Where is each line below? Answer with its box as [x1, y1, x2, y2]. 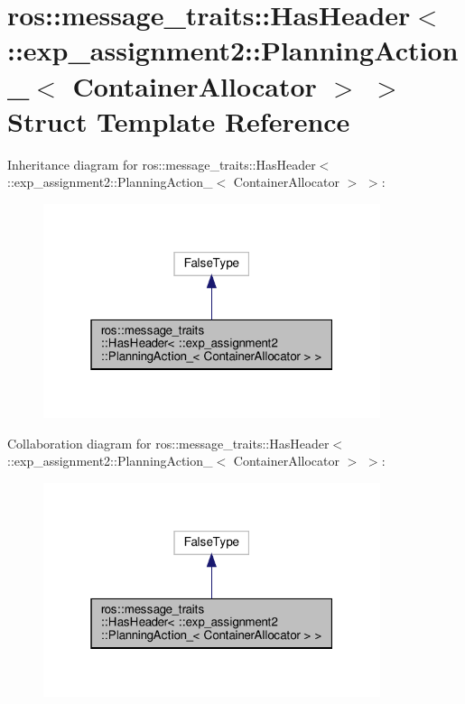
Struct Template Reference [7, 102, 350, 139]
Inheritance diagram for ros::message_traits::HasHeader [7, 154, 316, 173]
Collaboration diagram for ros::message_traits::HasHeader [7, 433, 330, 452]
